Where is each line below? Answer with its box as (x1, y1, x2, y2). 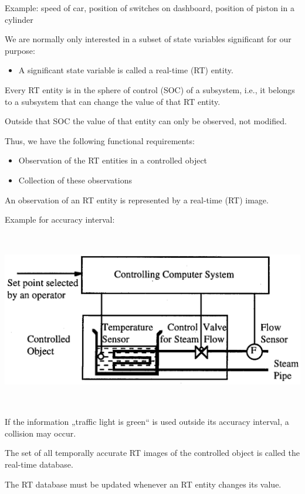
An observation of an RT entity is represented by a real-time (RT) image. (5, 193, 269, 206)
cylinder (5, 13, 33, 25)
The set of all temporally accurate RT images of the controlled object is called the (5, 447, 300, 459)
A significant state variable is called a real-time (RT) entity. (18, 64, 233, 76)
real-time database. (5, 458, 73, 471)
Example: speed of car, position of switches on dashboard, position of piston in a (5, 2, 294, 13)
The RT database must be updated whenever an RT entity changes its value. (5, 478, 282, 490)
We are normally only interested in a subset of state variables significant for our (5, 33, 292, 45)
